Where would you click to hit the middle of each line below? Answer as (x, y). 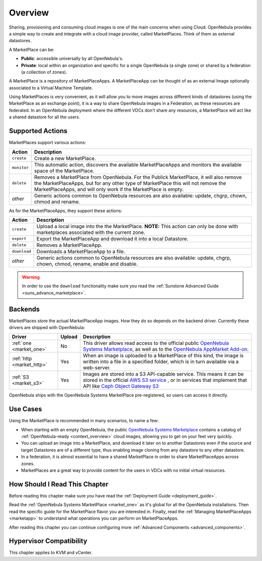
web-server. (97, 368)
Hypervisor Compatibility (48, 541)
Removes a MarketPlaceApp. (69, 245)
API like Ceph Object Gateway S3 (121, 386)
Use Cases (25, 409)
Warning (31, 277)
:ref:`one (22, 343)
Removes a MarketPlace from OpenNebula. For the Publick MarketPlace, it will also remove (138, 177)
